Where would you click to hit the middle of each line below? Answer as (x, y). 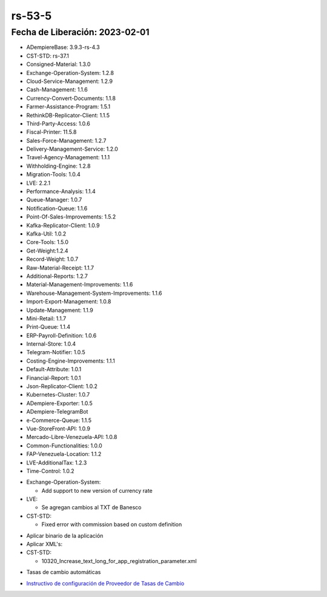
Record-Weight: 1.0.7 (52, 259)
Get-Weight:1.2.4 (48, 251)
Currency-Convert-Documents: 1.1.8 (71, 98)
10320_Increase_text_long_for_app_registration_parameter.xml (119, 561)
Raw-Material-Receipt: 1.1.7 (60, 268)
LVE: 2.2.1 (38, 183)
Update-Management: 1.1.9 (60, 310)
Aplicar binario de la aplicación (65, 535)
